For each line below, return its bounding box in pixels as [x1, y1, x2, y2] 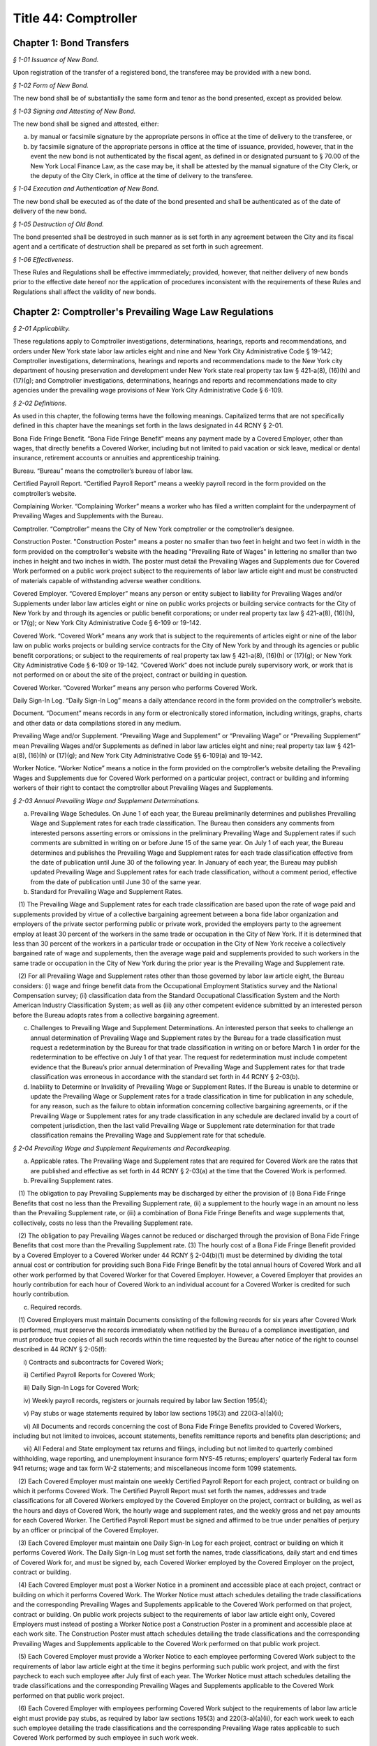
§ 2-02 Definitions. [13, 399, 67, 407]
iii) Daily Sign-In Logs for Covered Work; [23, 1384, 140, 1392]
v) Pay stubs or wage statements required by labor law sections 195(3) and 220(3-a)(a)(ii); [23, 1409, 283, 1418]
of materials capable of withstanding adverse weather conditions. [13, 576, 202, 585]
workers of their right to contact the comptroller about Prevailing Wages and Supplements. [13, 784, 274, 792]
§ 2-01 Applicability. [13, 324, 71, 332]
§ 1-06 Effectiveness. [13, 255, 74, 263]
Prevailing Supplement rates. [30, 1177, 113, 1185]
